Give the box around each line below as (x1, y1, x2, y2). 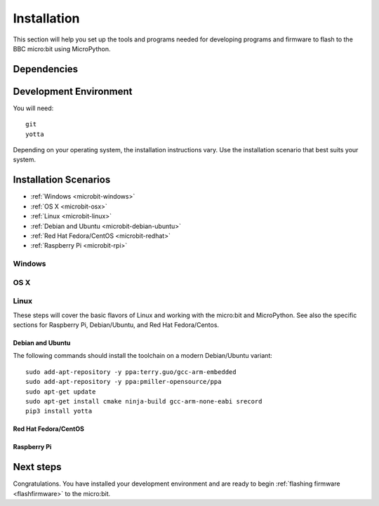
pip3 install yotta (25, 407, 93, 415)
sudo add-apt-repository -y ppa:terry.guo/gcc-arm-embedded (25, 368, 237, 375)
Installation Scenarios (13, 174, 111, 186)
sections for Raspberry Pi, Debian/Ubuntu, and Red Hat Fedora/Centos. (13, 320, 220, 329)
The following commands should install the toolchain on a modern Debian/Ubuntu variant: (13, 352, 273, 360)
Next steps (13, 461, 62, 473)
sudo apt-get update (25, 387, 96, 396)
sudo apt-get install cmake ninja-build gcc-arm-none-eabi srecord (25, 397, 262, 405)
